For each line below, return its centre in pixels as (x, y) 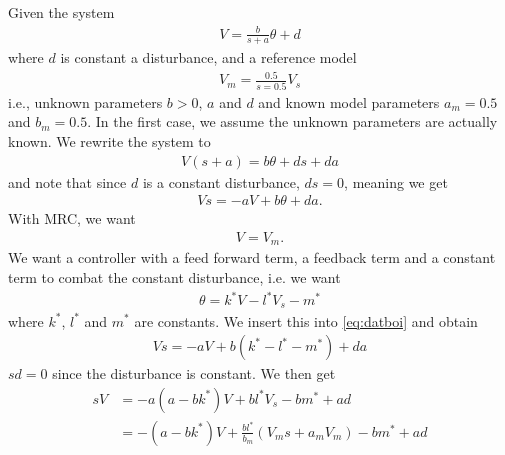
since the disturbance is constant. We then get (194, 373)
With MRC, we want (72, 218)
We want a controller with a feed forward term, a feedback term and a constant (252, 257)
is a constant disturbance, (221, 181)
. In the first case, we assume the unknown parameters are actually (292, 121)
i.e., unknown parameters (85, 101)
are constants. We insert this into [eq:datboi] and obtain (306, 320)
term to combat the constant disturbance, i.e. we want (174, 276)
